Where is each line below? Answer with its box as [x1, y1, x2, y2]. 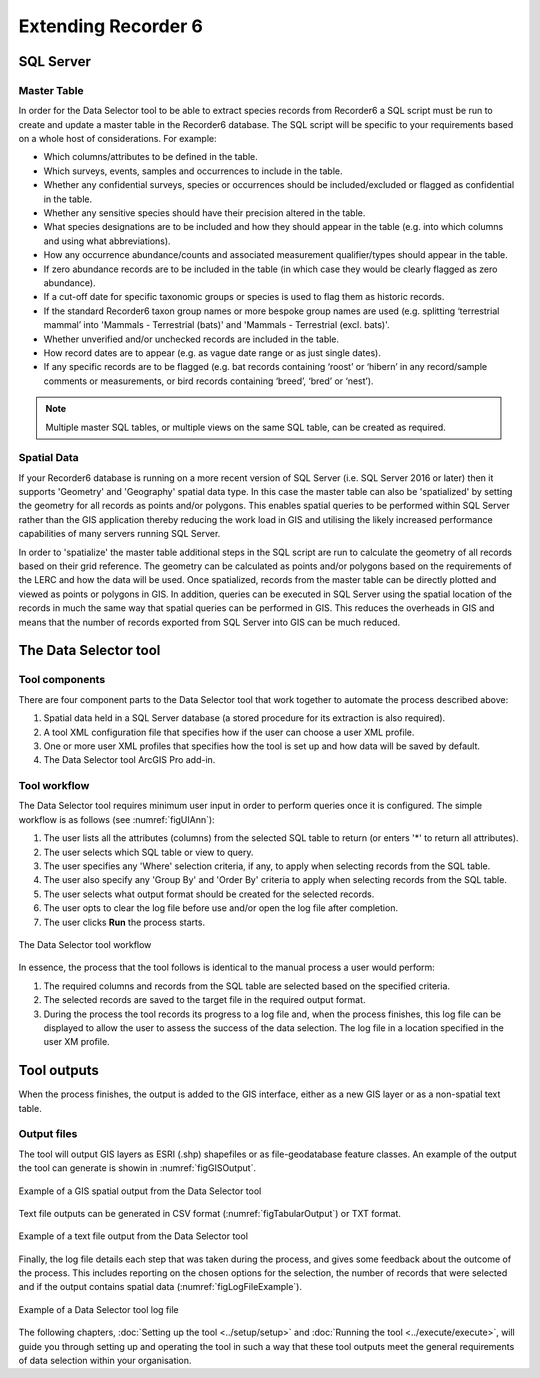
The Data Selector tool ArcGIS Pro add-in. [43, 754, 216, 766]
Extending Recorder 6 [18, 15, 204, 37]
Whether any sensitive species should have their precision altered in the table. [43, 207, 366, 219]
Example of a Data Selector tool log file [18, 1303, 179, 1315]
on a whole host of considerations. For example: [18, 133, 217, 145]
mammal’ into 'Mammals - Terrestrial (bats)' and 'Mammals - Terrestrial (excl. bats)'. [43, 319, 390, 331]
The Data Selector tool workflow [18, 938, 152, 950]
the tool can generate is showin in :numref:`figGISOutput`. [18, 1162, 257, 1174]
